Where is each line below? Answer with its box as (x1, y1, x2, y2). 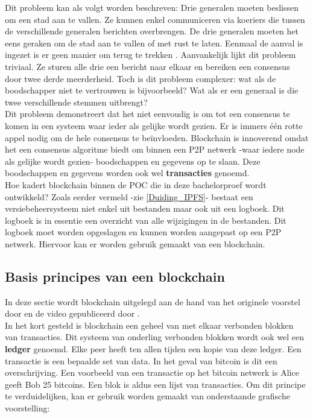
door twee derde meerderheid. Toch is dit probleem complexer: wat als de (5, 72, 276, 84)
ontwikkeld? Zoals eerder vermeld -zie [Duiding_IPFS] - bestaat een (5, 190, 253, 203)
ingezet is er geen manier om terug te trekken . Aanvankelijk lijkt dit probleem (5, 48, 296, 61)
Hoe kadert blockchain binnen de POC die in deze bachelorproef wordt (5, 178, 267, 191)
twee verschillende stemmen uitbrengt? (5, 95, 148, 108)
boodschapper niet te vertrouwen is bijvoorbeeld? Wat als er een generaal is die (5, 84, 299, 97)
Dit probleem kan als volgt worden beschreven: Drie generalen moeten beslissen (5, 1, 299, 13)
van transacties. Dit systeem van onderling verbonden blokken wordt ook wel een (5, 331, 305, 343)
